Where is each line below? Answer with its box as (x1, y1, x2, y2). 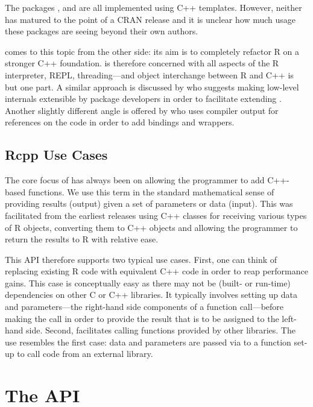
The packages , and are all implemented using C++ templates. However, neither (5, 1, 302, 13)
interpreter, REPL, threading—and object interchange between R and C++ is (5, 68, 294, 81)
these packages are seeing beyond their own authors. (5, 25, 198, 37)
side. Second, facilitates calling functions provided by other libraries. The (26, 324, 296, 336)
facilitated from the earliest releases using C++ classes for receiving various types (5, 209, 307, 221)
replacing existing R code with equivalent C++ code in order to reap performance (5, 265, 308, 277)
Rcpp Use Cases (5, 145, 108, 164)
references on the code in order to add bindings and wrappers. (5, 116, 235, 128)
